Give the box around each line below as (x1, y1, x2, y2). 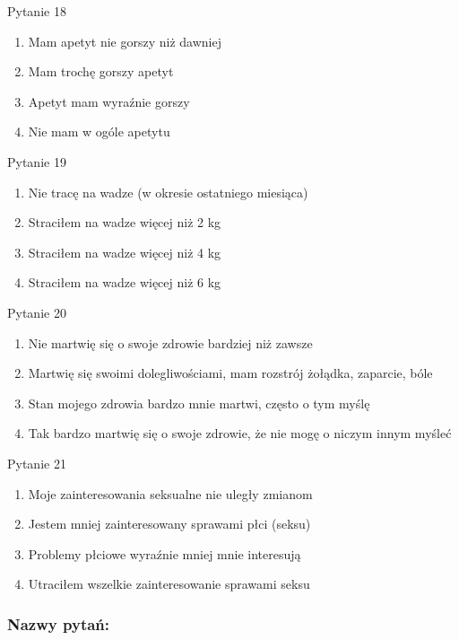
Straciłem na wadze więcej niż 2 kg (28, 213, 221, 232)
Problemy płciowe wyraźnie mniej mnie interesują (28, 544, 301, 563)
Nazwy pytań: (7, 612, 110, 635)
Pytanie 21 (7, 453, 66, 472)
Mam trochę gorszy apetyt (28, 62, 174, 81)
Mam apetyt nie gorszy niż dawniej (28, 31, 221, 50)
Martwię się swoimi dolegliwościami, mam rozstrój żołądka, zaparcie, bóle (28, 364, 433, 382)
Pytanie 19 (7, 152, 66, 171)
